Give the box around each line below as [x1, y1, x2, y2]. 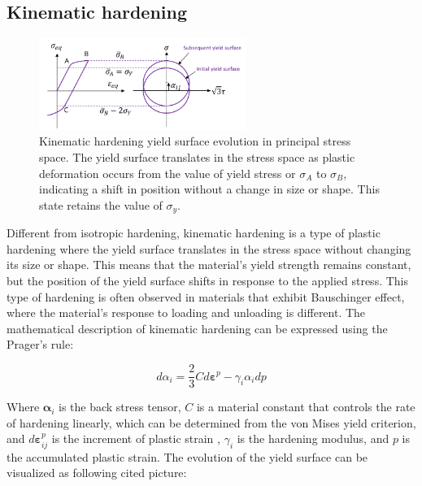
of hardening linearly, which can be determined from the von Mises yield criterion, [7, 414, 416, 431]
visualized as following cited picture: [7, 464, 187, 481]
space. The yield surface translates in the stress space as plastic [39, 149, 355, 166]
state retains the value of [39, 196, 163, 213]
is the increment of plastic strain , [51, 430, 220, 447]
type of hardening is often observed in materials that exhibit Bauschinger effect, [7, 288, 405, 305]
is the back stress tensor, [59, 398, 181, 415]
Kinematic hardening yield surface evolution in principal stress [39, 132, 351, 150]
